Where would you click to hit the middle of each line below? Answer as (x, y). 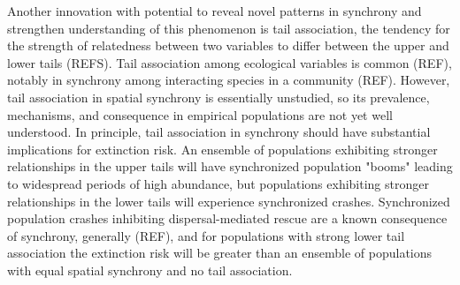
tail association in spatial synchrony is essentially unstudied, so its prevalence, (218, 97)
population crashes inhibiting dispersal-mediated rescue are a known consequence (227, 218)
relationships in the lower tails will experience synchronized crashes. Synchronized (229, 201)
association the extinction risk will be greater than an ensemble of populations (220, 253)
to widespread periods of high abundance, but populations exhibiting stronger (218, 183)
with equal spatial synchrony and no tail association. (150, 270)
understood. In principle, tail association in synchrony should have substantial (219, 132)
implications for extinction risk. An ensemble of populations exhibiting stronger (222, 149)
